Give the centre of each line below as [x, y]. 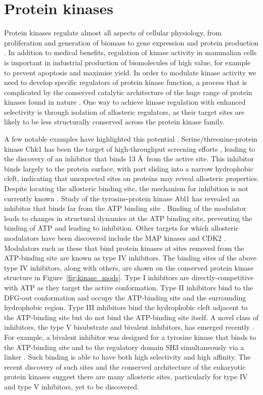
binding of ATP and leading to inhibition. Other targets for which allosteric [121, 228]
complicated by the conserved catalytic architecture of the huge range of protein [128, 92]
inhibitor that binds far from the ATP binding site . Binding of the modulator [125, 208]
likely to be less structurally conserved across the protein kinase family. [114, 122]
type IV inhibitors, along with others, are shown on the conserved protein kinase [129, 267]
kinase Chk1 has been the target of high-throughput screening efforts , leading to [130, 148]
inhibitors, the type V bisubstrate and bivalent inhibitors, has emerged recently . [129, 327]
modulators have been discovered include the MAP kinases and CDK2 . [115, 238]
